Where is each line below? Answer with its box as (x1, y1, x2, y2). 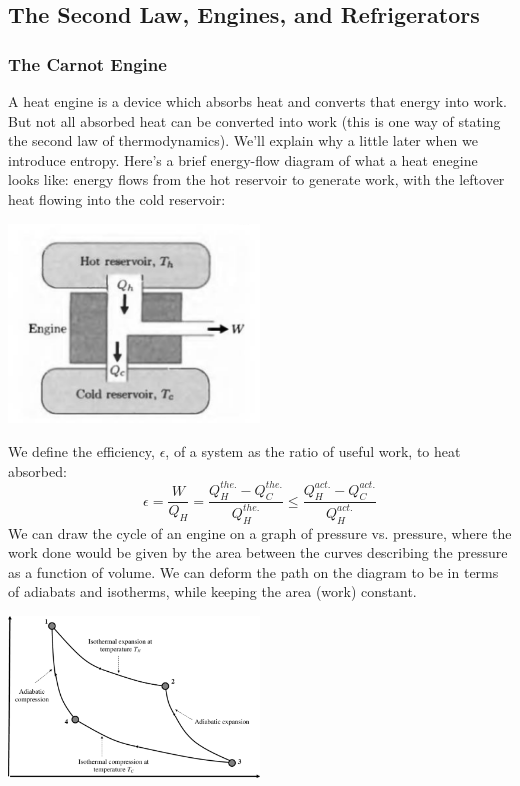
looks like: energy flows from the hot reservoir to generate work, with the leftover (8, 169, 505, 190)
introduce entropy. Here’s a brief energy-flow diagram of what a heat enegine (8, 149, 478, 170)
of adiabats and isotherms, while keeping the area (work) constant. (8, 581, 417, 602)
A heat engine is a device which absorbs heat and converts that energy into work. (8, 91, 507, 111)
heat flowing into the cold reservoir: (8, 188, 226, 209)
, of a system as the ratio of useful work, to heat (165, 440, 461, 461)
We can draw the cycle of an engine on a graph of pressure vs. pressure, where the (8, 522, 512, 543)
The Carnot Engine (8, 51, 167, 76)
